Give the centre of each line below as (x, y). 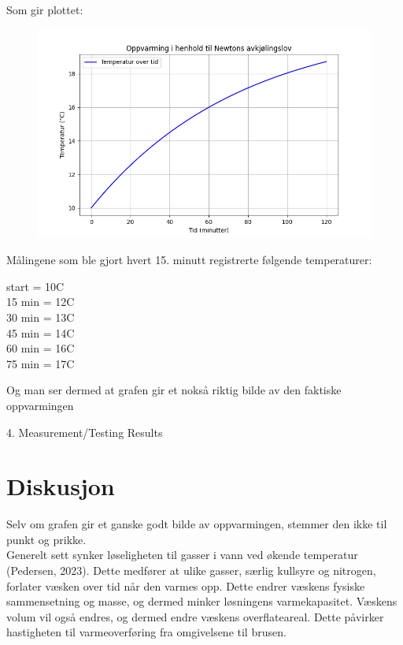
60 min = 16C (41, 348)
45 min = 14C (41, 332)
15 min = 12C (41, 302)
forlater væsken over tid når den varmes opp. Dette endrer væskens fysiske (186, 585)
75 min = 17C (41, 363)
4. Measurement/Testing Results (85, 432)
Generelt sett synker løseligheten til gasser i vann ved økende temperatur (182, 555)
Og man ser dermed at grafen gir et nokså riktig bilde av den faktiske (174, 390)
